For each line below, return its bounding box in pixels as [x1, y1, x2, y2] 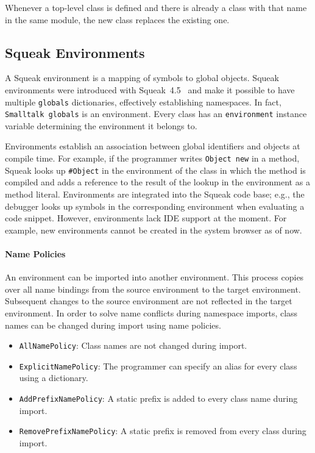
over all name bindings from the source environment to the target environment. [5, 282, 301, 295]
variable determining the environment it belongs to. [5, 119, 197, 132]
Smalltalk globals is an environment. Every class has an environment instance [5, 107, 307, 120]
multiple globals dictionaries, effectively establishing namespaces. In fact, [5, 95, 281, 108]
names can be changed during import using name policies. [5, 318, 221, 331]
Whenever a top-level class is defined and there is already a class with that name [5, 1, 307, 13]
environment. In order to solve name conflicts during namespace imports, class [5, 306, 298, 319]
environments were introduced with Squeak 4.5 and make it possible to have [5, 83, 295, 96]
